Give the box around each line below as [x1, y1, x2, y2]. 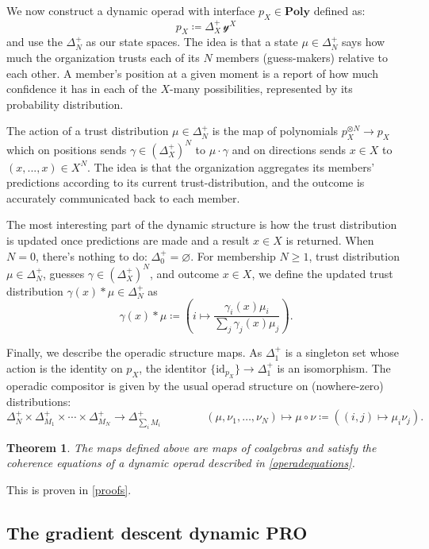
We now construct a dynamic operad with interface [6, 2, 255, 18]
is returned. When [285, 232, 374, 249]
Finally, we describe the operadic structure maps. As [6, 344, 262, 361]
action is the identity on [6, 359, 123, 376]
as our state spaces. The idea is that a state [86, 33, 298, 50]
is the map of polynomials [212, 122, 339, 139]
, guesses [42, 265, 85, 281]
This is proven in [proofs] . [6, 481, 132, 497]
